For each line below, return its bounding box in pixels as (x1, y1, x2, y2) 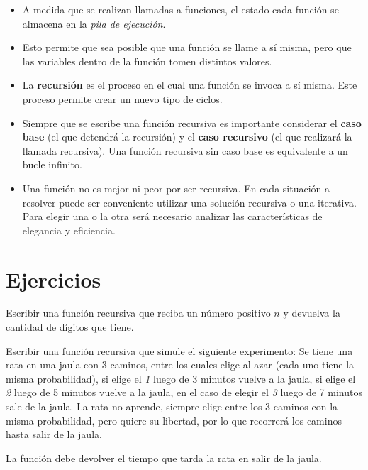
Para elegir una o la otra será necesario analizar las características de (22, 209, 323, 224)
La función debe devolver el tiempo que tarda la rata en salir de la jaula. (6, 450, 322, 465)
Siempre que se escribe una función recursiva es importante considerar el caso (22, 115, 362, 130)
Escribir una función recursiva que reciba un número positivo (6, 305, 271, 320)
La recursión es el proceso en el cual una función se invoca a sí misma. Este (22, 77, 357, 92)
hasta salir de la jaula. (6, 427, 102, 442)
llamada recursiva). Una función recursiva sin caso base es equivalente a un (22, 143, 348, 158)
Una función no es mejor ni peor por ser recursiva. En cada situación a (22, 180, 330, 195)
